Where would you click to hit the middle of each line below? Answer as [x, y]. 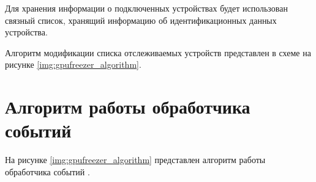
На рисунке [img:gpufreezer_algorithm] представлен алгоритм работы [135, 160]
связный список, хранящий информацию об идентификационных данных [141, 20]
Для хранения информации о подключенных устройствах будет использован [146, 8]
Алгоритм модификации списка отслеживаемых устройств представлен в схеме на [158, 52]
